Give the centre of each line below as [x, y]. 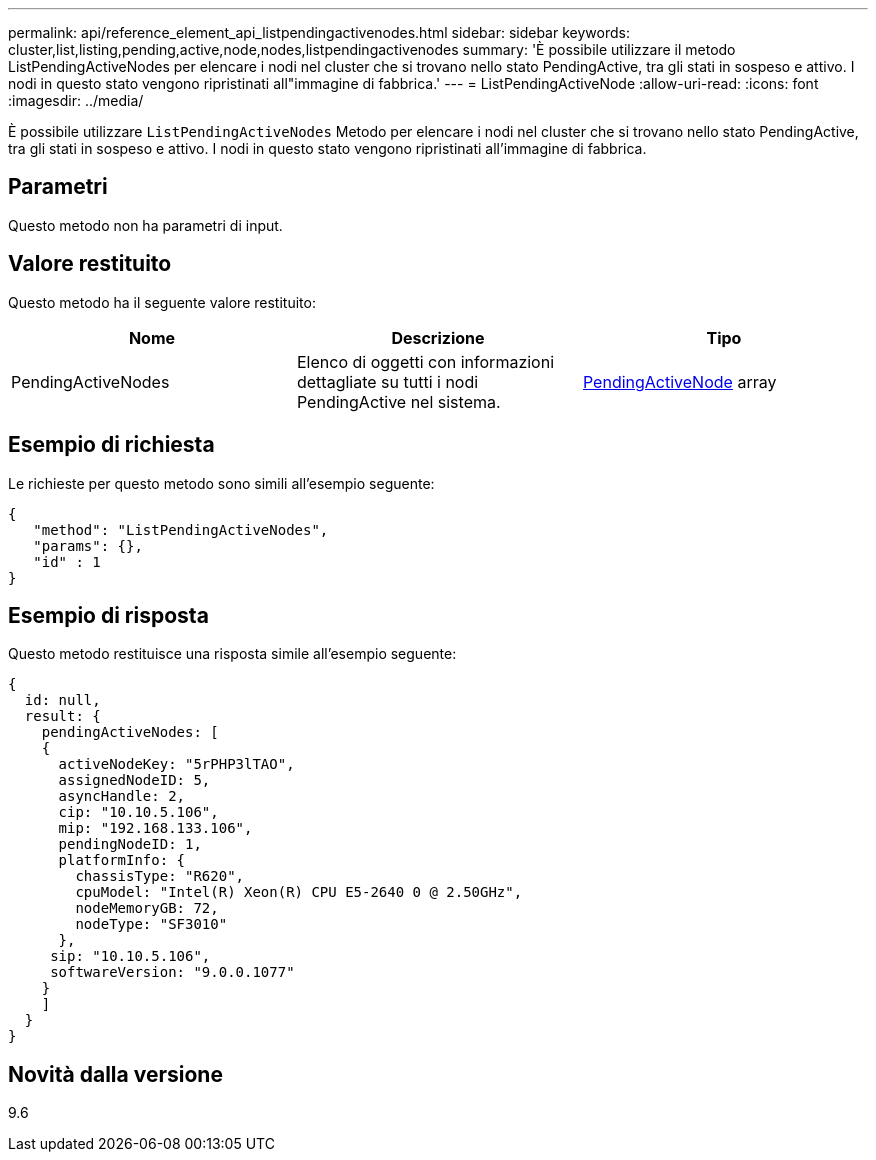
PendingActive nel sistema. [398, 401]
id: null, [62, 700]
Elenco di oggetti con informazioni [425, 361]
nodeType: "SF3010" [151, 924]
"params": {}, [88, 545]
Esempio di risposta [108, 615]
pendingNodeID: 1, [130, 844]
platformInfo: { [122, 860]
